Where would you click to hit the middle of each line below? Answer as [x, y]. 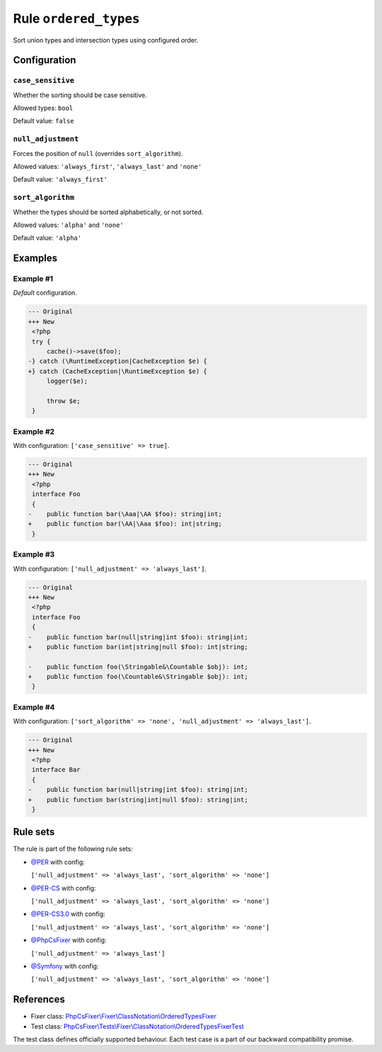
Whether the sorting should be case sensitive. [80, 95]
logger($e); [67, 381]
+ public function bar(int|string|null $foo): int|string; [138, 647]
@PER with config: [58, 862]
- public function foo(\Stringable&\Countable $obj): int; [138, 667]
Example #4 [34, 707]
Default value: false [44, 121]
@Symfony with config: [65, 966]
